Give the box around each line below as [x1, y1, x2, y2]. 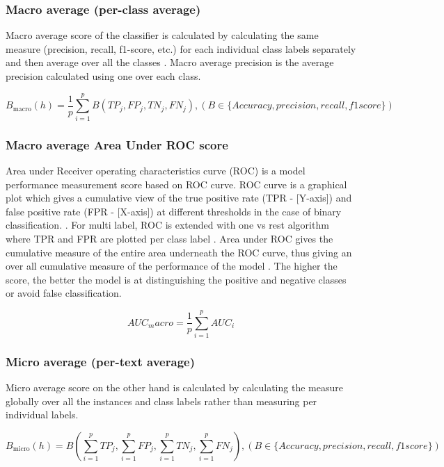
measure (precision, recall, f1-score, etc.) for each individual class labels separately [6, 41, 356, 56]
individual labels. [6, 407, 79, 422]
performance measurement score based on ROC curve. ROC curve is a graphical [6, 177, 347, 191]
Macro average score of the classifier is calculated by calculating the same [6, 28, 319, 42]
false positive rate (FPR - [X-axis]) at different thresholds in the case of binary [6, 204, 342, 218]
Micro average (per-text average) [6, 352, 195, 370]
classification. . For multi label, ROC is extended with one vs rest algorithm [6, 218, 329, 232]
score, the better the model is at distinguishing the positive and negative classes [6, 272, 347, 286]
